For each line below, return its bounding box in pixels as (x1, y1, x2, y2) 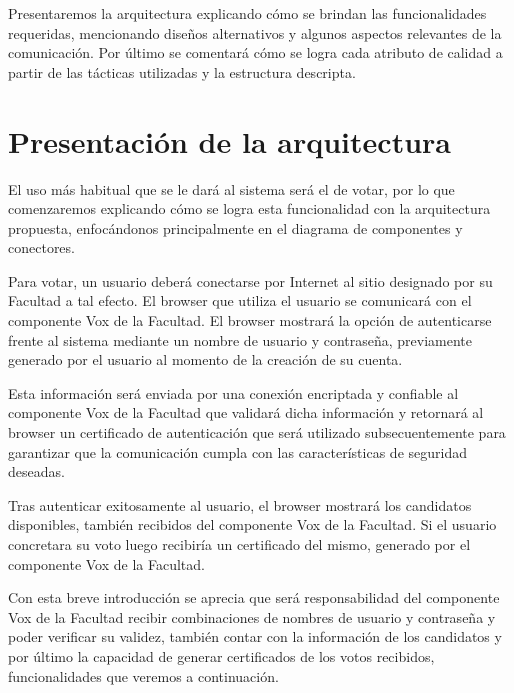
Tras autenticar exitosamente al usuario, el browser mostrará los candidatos (8, 494, 472, 515)
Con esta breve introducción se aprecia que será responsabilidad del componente (8, 587, 500, 608)
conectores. (8, 237, 75, 258)
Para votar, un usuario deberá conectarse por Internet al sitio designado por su (8, 270, 493, 291)
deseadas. (8, 461, 65, 482)
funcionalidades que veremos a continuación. (8, 665, 279, 686)
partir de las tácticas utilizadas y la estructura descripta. (8, 61, 356, 82)
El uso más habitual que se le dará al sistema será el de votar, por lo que (8, 178, 455, 199)
